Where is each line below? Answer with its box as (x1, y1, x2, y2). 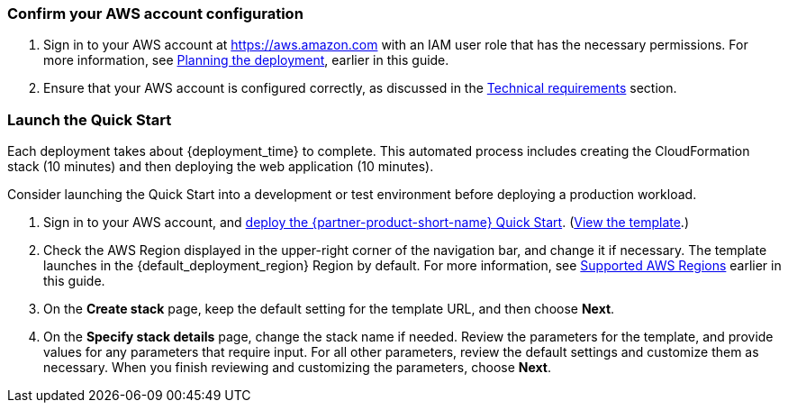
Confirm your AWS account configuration (7, 5, 303, 23)
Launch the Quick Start (7, 110, 172, 129)
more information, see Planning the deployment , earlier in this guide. (43, 52, 449, 68)
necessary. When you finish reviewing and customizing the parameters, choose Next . (43, 360, 552, 376)
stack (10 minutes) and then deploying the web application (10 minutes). (7, 159, 434, 175)
